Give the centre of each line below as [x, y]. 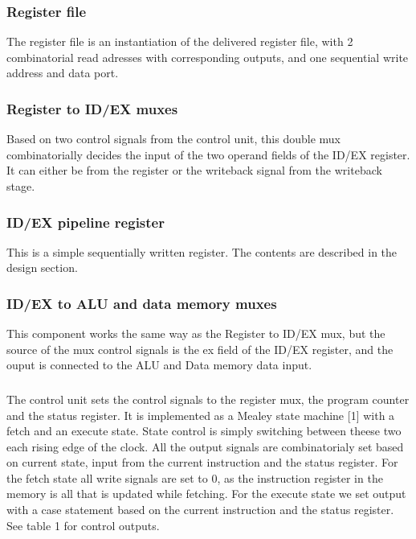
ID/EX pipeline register [86, 222]
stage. [21, 186]
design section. [42, 267]
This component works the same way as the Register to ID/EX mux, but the [196, 333]
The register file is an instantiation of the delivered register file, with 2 [180, 41]
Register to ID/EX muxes [92, 108]
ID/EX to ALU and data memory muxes [142, 303]
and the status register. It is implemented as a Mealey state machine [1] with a [201, 415]
